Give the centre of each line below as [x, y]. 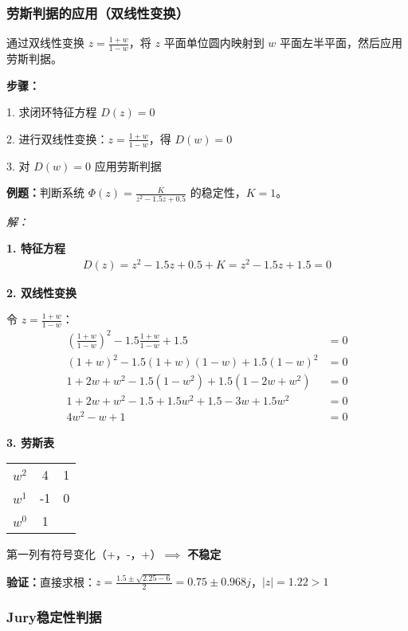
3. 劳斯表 [30, 442]
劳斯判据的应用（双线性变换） [98, 12]
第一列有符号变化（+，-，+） [84, 554]
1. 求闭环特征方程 [52, 112]
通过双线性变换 [45, 43]
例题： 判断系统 [45, 192]
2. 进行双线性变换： [57, 138]
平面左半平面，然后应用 [341, 43]
